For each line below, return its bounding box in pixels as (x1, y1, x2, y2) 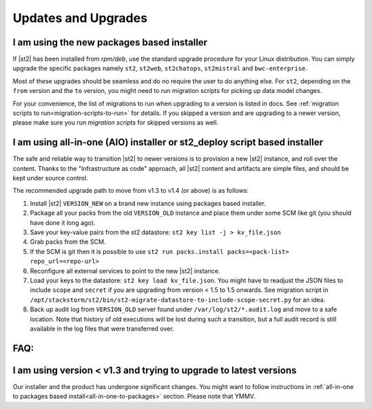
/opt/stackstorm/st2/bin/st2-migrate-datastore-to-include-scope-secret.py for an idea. (30, 295, 326, 304)
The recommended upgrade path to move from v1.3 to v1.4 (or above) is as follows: (12, 187, 249, 195)
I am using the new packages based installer (12, 36, 208, 48)
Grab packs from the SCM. (30, 238, 106, 246)
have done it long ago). (30, 218, 96, 227)
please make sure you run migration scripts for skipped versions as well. (12, 118, 218, 127)
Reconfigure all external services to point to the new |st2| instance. (30, 266, 220, 275)
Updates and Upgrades (12, 10, 148, 25)
